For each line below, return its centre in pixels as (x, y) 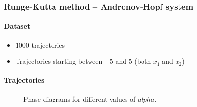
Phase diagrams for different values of (80, 98)
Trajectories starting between (59, 61)
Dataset (17, 26)
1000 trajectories (40, 45)
